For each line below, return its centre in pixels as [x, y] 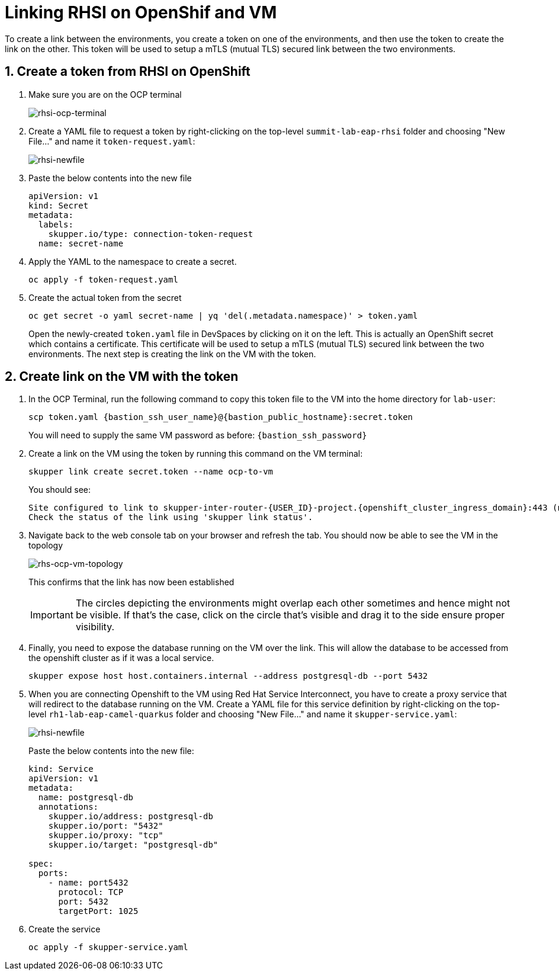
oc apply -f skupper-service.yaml [108, 947]
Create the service [65, 929]
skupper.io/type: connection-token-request [151, 234]
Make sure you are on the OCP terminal [105, 94]
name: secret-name [81, 243]
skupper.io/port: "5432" [106, 826]
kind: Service [61, 769]
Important [52, 615]
